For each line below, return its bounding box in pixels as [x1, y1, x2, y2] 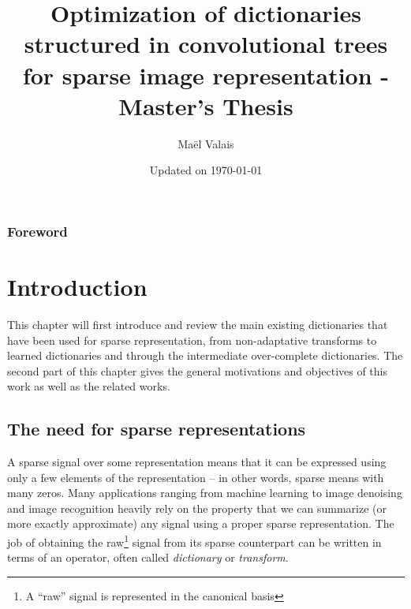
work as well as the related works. [7, 378, 170, 394]
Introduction [7, 270, 148, 302]
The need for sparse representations [7, 417, 306, 441]
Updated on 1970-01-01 [149, 162, 263, 178]
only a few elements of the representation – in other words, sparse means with [7, 469, 384, 485]
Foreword [7, 221, 68, 241]
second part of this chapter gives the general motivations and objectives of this [7, 362, 388, 379]
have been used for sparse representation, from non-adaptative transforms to [7, 331, 377, 348]
